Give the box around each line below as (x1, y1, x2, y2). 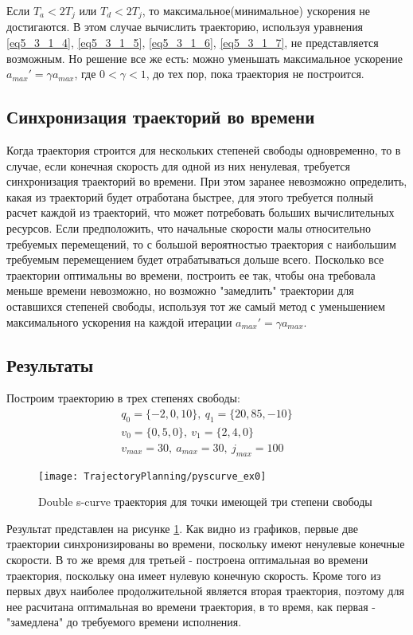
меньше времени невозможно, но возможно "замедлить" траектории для (6, 282, 354, 299)
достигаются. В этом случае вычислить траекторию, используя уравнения (6, 18, 364, 35)
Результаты (6, 352, 94, 377)
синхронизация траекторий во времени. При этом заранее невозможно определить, (6, 173, 407, 190)
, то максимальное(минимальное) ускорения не (142, 2, 370, 18)
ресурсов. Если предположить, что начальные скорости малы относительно (6, 220, 371, 236)
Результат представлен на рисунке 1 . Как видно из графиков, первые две (6, 519, 358, 536)
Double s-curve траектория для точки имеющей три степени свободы (38, 493, 372, 510)
